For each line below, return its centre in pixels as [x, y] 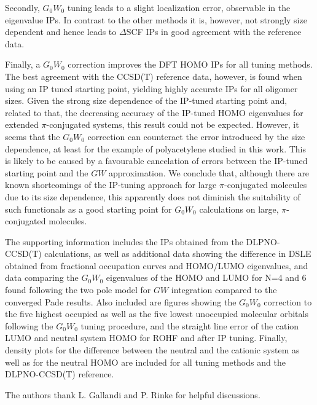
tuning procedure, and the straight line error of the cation [190, 325]
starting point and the [47, 172]
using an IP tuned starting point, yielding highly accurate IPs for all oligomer [151, 88]
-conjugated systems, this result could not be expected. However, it [173, 124]
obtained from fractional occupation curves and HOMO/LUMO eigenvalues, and [157, 265]
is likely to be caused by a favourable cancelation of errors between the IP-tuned [156, 161]
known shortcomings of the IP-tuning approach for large [111, 185]
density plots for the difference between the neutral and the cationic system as [152, 350]
